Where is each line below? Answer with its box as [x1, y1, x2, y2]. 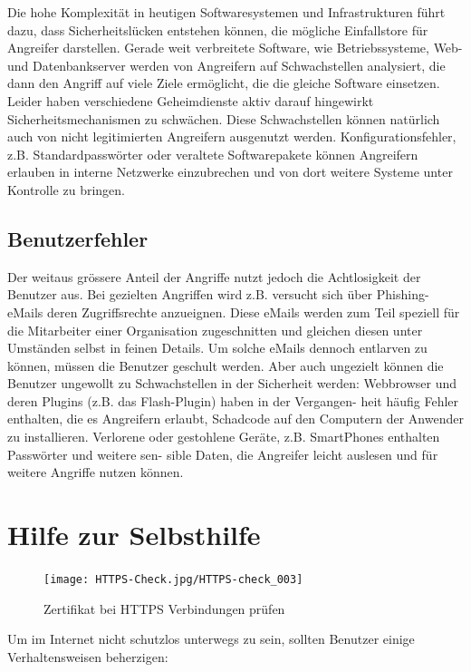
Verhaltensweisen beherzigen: [7, 647, 168, 666]
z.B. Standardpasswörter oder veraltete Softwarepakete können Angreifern [7, 144, 418, 163]
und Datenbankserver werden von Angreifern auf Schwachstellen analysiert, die [7, 55, 446, 74]
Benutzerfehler [7, 224, 149, 252]
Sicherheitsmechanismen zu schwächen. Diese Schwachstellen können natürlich [7, 109, 440, 128]
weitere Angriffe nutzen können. [7, 463, 184, 482]
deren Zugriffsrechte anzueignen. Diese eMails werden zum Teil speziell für [47, 302, 460, 321]
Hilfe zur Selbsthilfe [7, 516, 261, 553]
